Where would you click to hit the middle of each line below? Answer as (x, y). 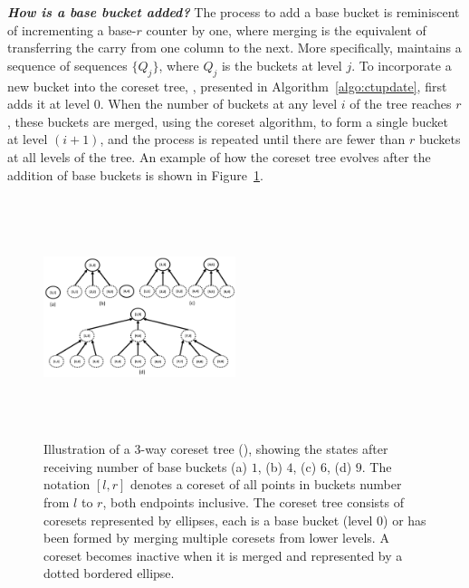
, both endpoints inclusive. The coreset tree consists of (254, 502)
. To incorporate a (402, 65)
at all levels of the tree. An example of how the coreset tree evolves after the (219, 156)
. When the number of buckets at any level (219, 104)
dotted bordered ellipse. (109, 573)
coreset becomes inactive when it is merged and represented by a (223, 555)
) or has (405, 520)
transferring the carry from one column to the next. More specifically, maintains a (234, 48)
